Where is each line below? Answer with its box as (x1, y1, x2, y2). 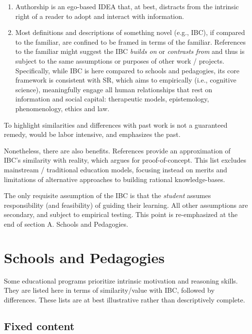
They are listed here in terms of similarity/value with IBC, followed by (4, 285, 215, 295)
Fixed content (4, 318, 75, 333)
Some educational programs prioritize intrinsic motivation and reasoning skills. (4, 275, 238, 285)
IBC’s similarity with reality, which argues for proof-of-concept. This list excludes (4, 155, 247, 165)
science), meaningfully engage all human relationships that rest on (15, 84, 213, 94)
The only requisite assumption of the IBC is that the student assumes (4, 190, 211, 200)
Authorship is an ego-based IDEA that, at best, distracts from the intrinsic (15, 1, 239, 11)
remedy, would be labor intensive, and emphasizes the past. (4, 129, 181, 139)
